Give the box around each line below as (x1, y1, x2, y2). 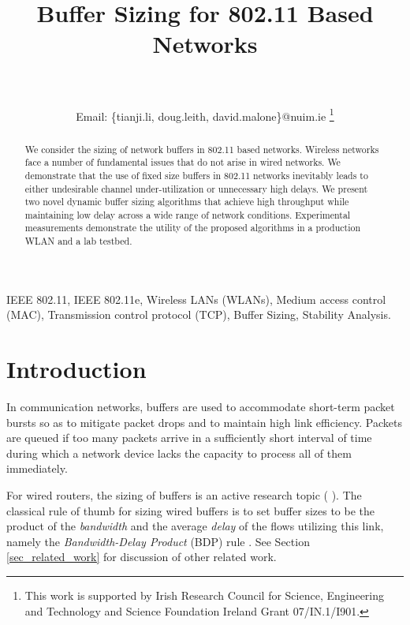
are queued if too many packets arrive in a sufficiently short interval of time (6, 429, 372, 446)
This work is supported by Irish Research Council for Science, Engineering (24, 587, 385, 604)
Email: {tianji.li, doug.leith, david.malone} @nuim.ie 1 (76, 105, 334, 124)
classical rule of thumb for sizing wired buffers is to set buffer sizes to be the (6, 502, 375, 518)
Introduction (6, 353, 147, 385)
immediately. (6, 460, 68, 477)
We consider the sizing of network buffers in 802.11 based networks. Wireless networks (24, 142, 379, 155)
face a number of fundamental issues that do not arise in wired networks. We (24, 155, 341, 169)
